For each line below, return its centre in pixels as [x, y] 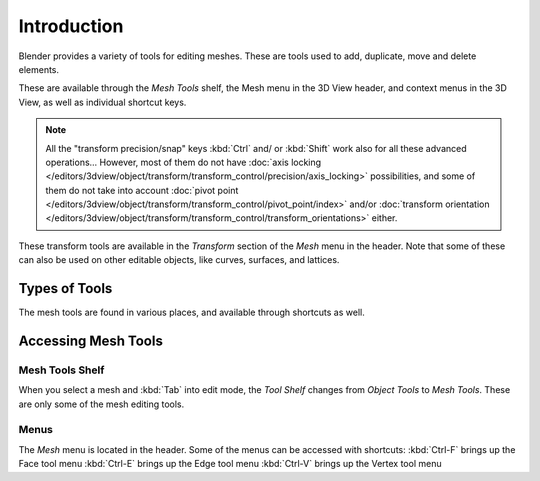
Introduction [71, 26]
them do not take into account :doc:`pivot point [142, 190]
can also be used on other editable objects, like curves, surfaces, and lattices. [179, 260]
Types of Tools [65, 288]
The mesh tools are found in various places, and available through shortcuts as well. [191, 312]
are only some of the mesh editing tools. [101, 404]
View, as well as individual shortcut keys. [102, 102]
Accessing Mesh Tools [91, 340]
